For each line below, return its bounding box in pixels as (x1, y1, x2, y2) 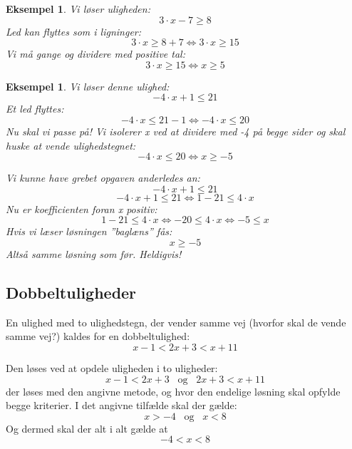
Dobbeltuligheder (6, 281, 137, 303)
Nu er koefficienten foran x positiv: (6, 201, 157, 216)
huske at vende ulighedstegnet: (6, 138, 136, 153)
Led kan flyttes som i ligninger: (6, 24, 142, 38)
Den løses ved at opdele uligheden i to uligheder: (6, 360, 218, 375)
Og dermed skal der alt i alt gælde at (6, 420, 168, 435)
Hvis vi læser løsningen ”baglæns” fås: (6, 224, 172, 239)
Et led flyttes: (6, 101, 64, 116)
